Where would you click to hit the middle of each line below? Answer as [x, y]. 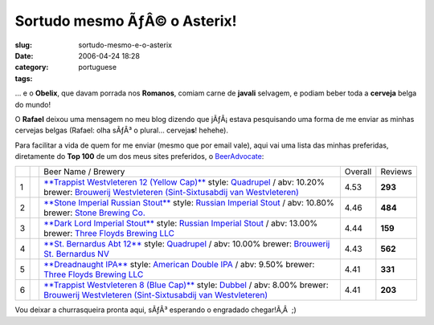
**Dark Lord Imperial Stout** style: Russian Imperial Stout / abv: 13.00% [181, 223]
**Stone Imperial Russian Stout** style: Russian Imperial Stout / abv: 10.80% [189, 203]
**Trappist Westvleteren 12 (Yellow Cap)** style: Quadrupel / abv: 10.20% [184, 182]
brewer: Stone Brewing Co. [94, 213]
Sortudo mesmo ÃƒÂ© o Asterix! [126, 21]
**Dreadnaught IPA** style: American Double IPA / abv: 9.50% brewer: [179, 265]
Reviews [397, 172]
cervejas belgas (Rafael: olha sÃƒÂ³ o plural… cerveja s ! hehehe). [122, 130]
